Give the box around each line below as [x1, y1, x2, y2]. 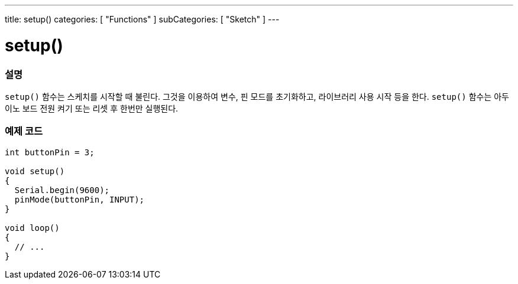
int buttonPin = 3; [5, 147, 95, 157]
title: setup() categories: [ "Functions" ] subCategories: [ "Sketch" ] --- [5, 14, 280, 24]
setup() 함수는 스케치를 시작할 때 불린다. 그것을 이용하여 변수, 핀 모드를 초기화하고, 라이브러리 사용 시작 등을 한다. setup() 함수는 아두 [5, 91, 509, 102]
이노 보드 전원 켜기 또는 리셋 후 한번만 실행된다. [5, 103, 179, 113]
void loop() [5, 223, 60, 233]
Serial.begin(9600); [14, 185, 110, 195]
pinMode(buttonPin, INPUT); [14, 194, 145, 204]
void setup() [5, 166, 65, 176]
